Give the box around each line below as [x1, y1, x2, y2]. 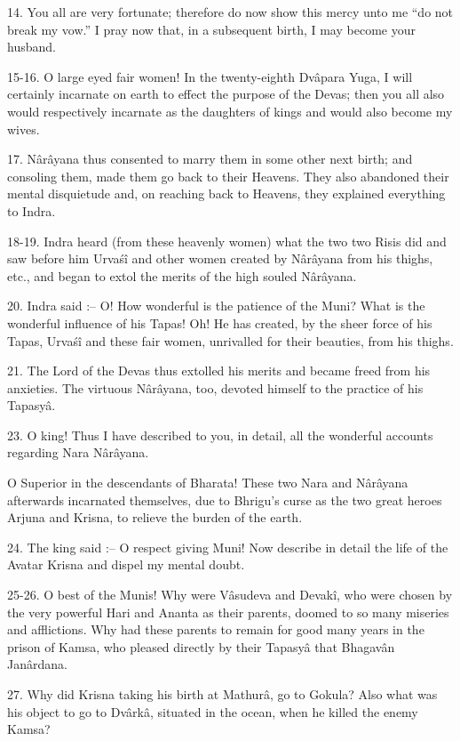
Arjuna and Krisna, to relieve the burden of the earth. [7, 508, 303, 527]
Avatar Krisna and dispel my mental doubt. [7, 555, 245, 574]
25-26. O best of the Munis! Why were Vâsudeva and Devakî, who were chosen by [7, 585, 453, 604]
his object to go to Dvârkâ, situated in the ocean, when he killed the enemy [7, 702, 418, 721]
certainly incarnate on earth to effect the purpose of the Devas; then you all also [7, 85, 445, 103]
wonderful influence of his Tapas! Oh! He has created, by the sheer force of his [7, 313, 432, 332]
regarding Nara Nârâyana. [7, 443, 149, 462]
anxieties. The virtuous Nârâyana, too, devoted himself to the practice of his [7, 378, 424, 397]
